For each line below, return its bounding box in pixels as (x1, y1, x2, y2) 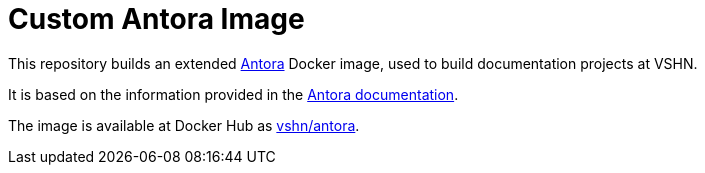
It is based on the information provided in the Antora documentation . (8, 85, 459, 103)
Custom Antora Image (8, 2, 305, 36)
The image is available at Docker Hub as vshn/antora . (8, 116, 360, 134)
